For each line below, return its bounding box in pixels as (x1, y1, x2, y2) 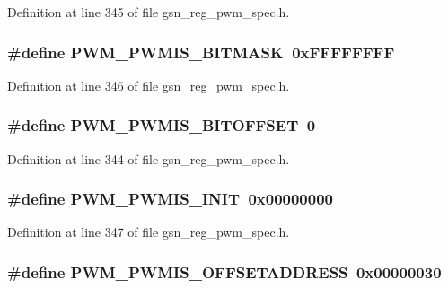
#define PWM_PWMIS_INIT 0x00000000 (7, 188, 333, 210)
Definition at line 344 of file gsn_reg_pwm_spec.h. (7, 149, 290, 168)
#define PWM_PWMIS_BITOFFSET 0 (7, 114, 316, 136)
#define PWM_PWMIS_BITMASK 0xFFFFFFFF (7, 40, 395, 63)
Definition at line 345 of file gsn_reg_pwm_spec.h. (7, 3, 290, 21)
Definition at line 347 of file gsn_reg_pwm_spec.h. (7, 223, 290, 241)
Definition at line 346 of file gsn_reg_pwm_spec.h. (7, 75, 290, 94)
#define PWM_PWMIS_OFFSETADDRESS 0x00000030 (7, 260, 442, 283)
